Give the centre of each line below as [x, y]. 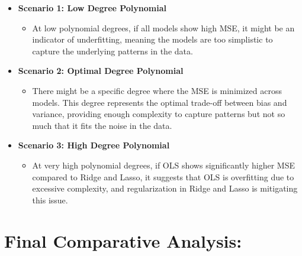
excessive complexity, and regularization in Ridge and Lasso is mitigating [165, 188]
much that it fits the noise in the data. [102, 125]
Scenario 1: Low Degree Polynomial [92, 8]
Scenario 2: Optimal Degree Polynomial [101, 71]
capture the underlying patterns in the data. [113, 51]
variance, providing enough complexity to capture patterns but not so [159, 114]
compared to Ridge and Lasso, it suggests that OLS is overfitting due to [163, 176]
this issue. [50, 200]
